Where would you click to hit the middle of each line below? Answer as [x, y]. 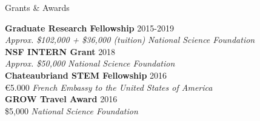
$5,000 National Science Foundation [72, 110]
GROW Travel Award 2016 [61, 99]
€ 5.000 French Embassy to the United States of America [109, 87]
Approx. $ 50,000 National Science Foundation [90, 63]
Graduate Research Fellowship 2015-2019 [89, 28]
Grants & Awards [37, 7]
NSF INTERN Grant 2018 [60, 51]
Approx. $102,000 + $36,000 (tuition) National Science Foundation [130, 40]
